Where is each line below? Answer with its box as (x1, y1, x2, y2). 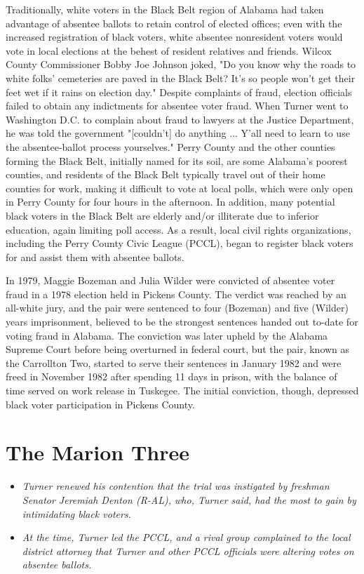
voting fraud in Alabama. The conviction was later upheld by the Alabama (6, 328, 328, 342)
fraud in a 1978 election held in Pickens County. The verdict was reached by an (6, 286, 346, 301)
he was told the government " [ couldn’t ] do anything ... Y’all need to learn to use (6, 126, 350, 140)
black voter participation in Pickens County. (6, 396, 195, 411)
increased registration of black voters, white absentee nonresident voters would (6, 29, 343, 44)
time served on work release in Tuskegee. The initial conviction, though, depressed (6, 383, 359, 398)
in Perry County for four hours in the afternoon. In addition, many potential (6, 194, 335, 209)
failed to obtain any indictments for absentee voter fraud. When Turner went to (6, 98, 349, 113)
